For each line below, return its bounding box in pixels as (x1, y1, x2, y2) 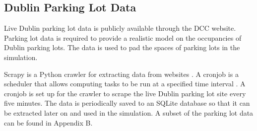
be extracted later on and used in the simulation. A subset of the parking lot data (4, 107, 254, 118)
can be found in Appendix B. (4, 117, 93, 128)
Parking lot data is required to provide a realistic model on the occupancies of (4, 32, 242, 43)
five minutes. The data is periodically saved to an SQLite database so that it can (4, 98, 250, 108)
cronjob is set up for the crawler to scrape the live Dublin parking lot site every (4, 88, 246, 98)
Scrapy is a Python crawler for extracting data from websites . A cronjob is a (4, 68, 239, 79)
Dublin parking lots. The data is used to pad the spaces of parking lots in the (4, 42, 240, 53)
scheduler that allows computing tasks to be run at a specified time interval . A (4, 78, 246, 89)
